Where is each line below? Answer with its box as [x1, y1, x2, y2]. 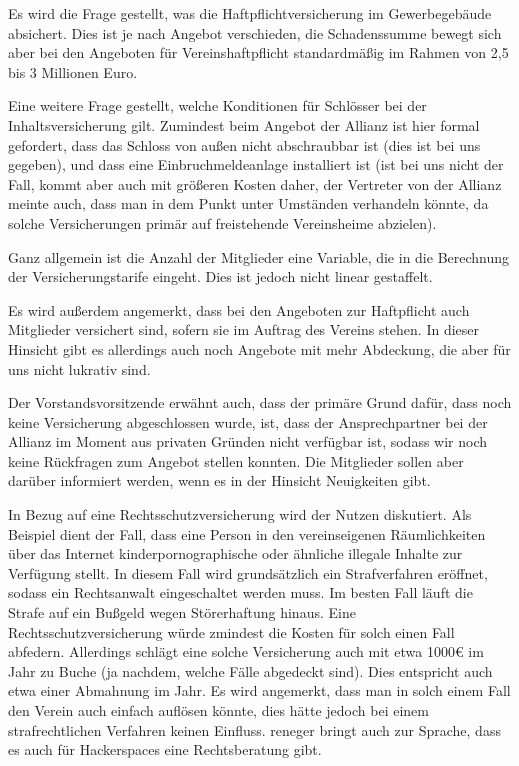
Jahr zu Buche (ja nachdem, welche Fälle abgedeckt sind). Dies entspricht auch [8, 660, 493, 681]
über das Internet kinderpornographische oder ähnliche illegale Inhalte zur [8, 543, 463, 564]
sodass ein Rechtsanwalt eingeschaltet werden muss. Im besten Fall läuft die [8, 582, 473, 603]
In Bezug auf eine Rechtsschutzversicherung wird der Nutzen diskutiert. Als [8, 504, 472, 525]
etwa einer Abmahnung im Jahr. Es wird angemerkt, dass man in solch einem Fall [8, 680, 511, 701]
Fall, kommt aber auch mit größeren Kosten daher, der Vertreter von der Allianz [8, 173, 502, 194]
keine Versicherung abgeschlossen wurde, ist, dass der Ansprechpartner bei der [8, 411, 488, 432]
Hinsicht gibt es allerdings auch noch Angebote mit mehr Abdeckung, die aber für [8, 338, 511, 359]
